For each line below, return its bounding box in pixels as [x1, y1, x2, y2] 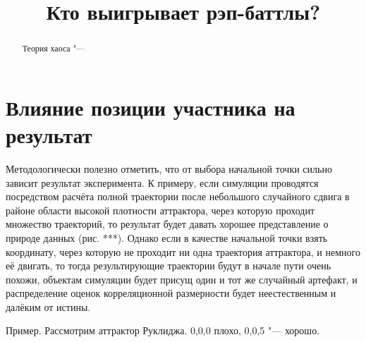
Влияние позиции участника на [6, 92, 295, 121]
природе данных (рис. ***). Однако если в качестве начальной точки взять [6, 230, 328, 245]
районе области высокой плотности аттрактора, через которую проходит [6, 202, 315, 217]
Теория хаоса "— [22, 42, 85, 54]
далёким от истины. [6, 299, 91, 314]
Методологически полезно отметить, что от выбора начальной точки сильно [6, 161, 332, 176]
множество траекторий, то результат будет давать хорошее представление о [6, 216, 329, 231]
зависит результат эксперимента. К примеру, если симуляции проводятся [6, 175, 319, 190]
